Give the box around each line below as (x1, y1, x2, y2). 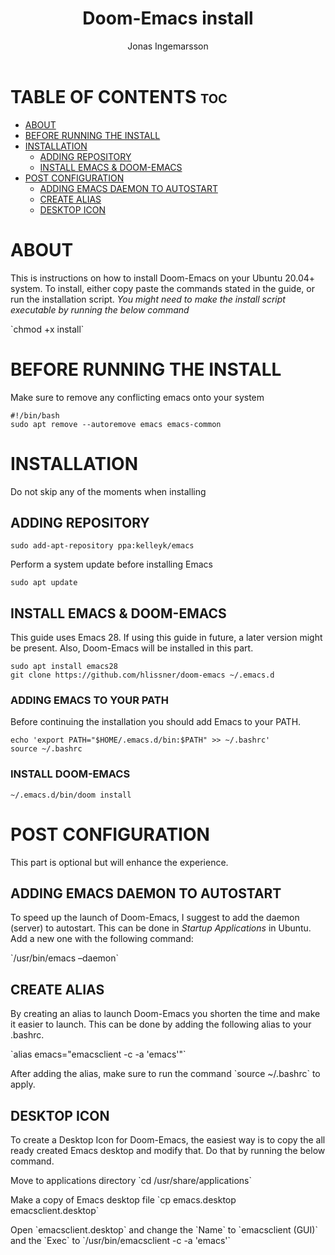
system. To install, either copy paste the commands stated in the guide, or (10, 282, 315, 294)
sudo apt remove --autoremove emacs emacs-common (10, 419, 222, 429)
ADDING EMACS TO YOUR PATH (10, 693, 169, 707)
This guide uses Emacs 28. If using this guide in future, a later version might (10, 632, 323, 644)
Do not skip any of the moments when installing (10, 485, 207, 497)
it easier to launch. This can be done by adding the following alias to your (10, 1018, 312, 1031)
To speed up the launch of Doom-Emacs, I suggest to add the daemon (10, 912, 300, 924)
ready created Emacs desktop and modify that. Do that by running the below (10, 1145, 326, 1157)
